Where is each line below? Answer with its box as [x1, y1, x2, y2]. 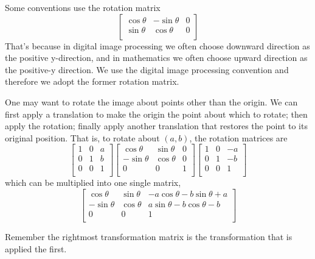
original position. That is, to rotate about [5, 131, 160, 144]
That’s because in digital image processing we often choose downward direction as [5, 39, 310, 52]
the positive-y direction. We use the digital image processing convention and [5, 63, 289, 76]
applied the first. [5, 242, 67, 255]
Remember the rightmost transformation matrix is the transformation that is [5, 230, 292, 243]
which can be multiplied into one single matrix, [5, 176, 181, 189]
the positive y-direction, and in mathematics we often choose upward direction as [5, 51, 308, 64]
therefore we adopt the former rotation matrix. [5, 75, 179, 88]
